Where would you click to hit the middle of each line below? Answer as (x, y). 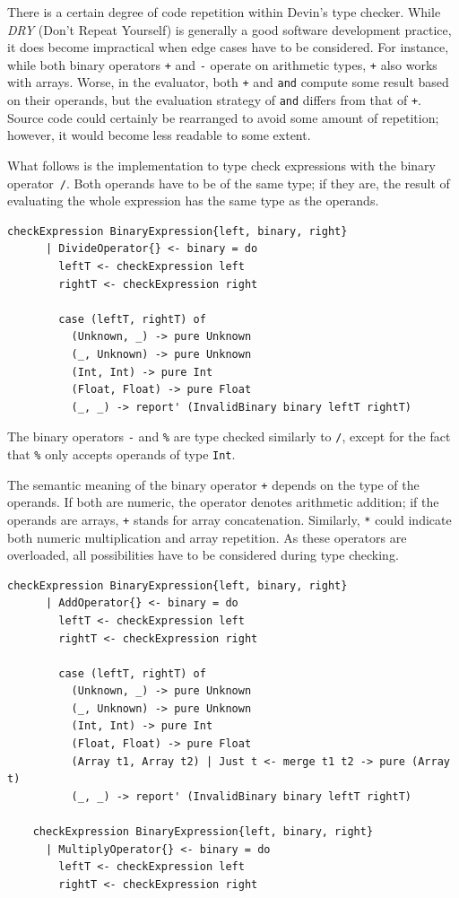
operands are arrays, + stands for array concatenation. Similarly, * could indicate (229, 519)
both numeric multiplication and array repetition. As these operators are (207, 537)
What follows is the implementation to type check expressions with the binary (222, 165)
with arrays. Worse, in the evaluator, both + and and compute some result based (228, 82)
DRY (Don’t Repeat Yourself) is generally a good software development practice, (229, 29)
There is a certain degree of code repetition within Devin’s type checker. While (224, 12)
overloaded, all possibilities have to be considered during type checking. (203, 555)
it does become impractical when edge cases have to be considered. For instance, (228, 47)
